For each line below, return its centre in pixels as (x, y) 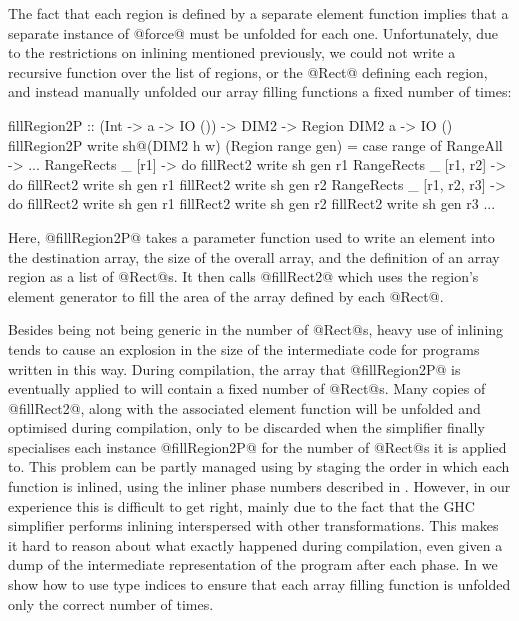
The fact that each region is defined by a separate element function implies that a (258, 13)
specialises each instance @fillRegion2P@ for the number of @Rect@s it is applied (257, 446)
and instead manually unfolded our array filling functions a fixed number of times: (260, 91)
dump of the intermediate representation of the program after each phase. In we (253, 564)
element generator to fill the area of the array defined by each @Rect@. (226, 295)
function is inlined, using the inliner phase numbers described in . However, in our (259, 486)
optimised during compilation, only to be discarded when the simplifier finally (246, 427)
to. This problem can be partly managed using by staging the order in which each (259, 466)
